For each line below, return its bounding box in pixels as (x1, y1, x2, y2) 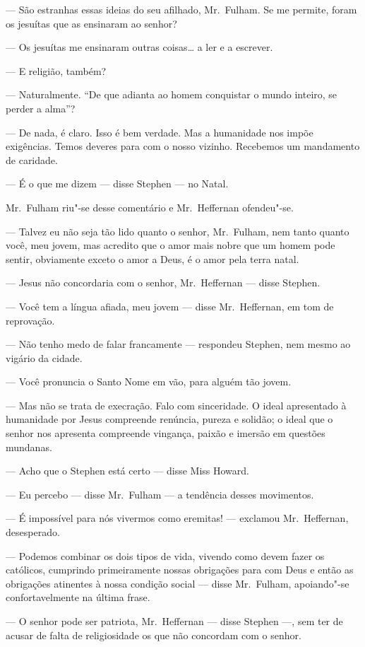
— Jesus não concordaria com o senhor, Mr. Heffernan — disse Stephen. (6, 275, 321, 290)
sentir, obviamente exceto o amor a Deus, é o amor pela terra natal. (6, 251, 299, 266)
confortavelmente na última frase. (6, 590, 150, 605)
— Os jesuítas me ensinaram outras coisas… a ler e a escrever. (6, 40, 273, 54)
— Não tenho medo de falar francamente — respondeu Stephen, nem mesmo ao (6, 337, 351, 351)
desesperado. (6, 525, 60, 540)
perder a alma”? (6, 100, 76, 115)
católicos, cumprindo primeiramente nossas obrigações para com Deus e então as (6, 562, 354, 577)
